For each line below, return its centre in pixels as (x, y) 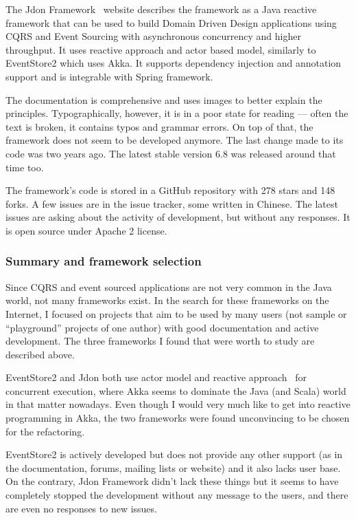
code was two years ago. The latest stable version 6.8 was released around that (171, 153)
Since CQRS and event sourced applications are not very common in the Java (169, 286)
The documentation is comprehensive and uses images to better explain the (164, 99)
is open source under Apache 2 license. (86, 230)
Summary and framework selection (104, 261)
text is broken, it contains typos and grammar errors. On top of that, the (159, 126)
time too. (25, 167)
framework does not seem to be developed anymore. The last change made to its (175, 140)
